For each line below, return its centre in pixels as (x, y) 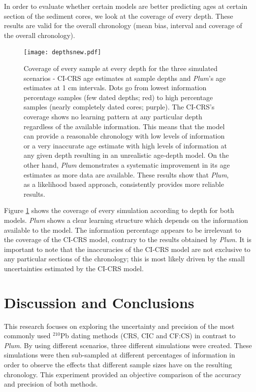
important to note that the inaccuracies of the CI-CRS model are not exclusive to (127, 249)
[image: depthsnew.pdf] (63, 53)
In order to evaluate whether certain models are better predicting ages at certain (126, 6)
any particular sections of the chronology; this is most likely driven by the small (125, 259)
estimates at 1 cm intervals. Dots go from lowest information (115, 88)
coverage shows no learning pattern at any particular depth (113, 116)
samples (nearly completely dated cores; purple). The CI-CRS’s (119, 107)
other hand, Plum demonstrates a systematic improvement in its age (127, 164)
